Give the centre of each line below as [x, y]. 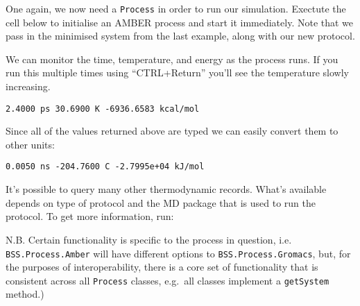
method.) [25, 294]
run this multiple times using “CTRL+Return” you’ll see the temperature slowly [177, 73]
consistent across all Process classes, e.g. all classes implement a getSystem [168, 280]
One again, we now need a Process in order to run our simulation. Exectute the [176, 8]
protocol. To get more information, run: [90, 216]
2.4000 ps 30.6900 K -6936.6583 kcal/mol [103, 109]
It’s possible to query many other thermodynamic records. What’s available [166, 189]
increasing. [28, 86]
